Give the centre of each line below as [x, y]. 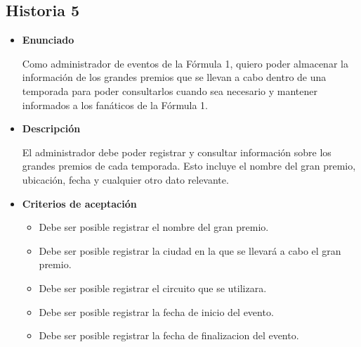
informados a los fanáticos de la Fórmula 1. [115, 105]
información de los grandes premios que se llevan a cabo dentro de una [174, 77]
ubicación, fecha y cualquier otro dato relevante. [125, 179]
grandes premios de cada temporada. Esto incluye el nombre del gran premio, [189, 166]
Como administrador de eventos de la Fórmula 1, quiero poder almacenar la [185, 63]
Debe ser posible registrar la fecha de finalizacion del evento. [169, 335]
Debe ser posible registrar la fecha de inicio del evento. [156, 311]
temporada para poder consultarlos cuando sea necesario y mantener [170, 90]
